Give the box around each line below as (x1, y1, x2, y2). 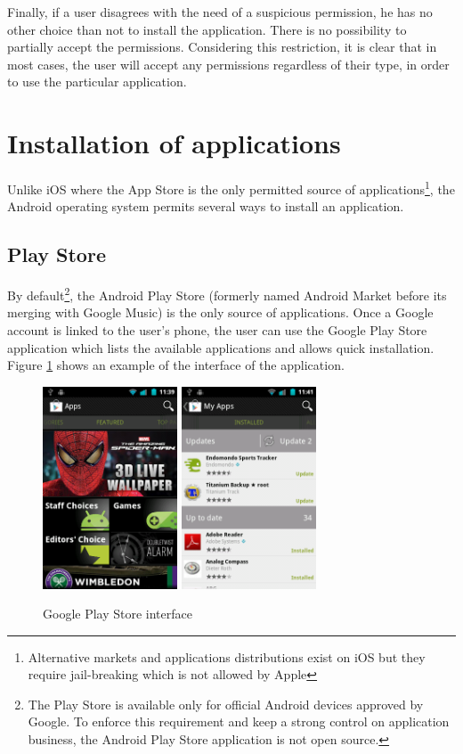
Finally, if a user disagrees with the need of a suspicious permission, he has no (7, 3, 433, 20)
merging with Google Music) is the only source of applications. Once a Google (7, 303, 434, 322)
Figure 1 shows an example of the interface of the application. (7, 356, 345, 374)
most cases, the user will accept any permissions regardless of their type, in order (7, 54, 450, 73)
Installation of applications (7, 125, 341, 161)
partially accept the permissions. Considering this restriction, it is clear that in (7, 37, 437, 56)
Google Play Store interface (43, 604, 192, 623)
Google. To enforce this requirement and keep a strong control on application (28, 712, 450, 731)
